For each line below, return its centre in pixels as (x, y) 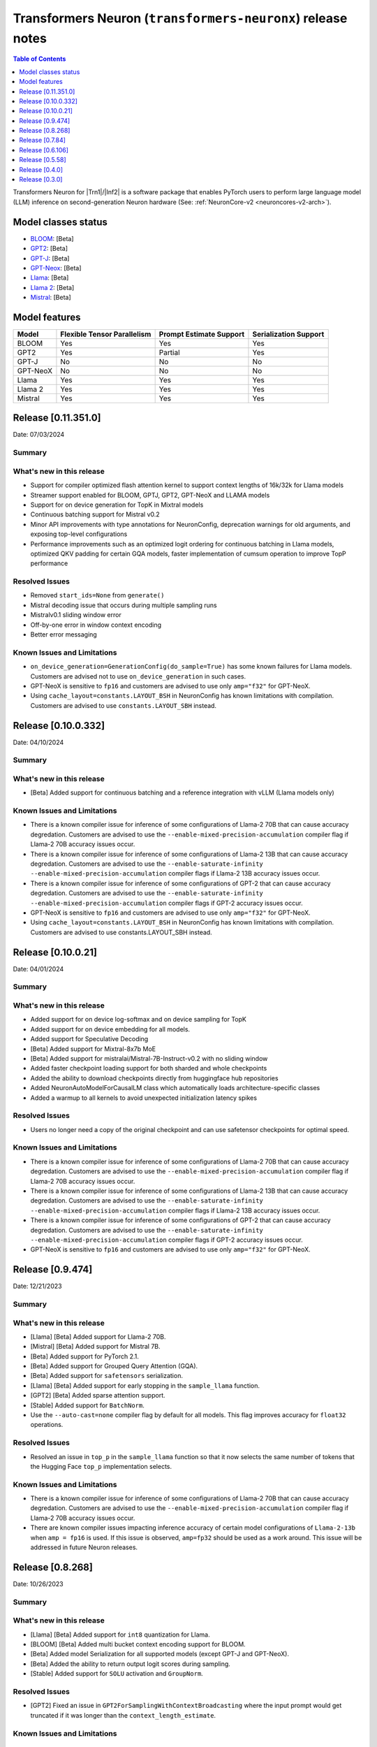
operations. (47, 1425)
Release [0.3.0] (41, 180)
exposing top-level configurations (79, 534)
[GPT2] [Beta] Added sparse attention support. (98, 1396)
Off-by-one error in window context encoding (96, 625)
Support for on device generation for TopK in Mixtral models (117, 505)
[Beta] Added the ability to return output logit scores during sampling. (130, 1664)
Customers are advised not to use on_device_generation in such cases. (138, 676)
